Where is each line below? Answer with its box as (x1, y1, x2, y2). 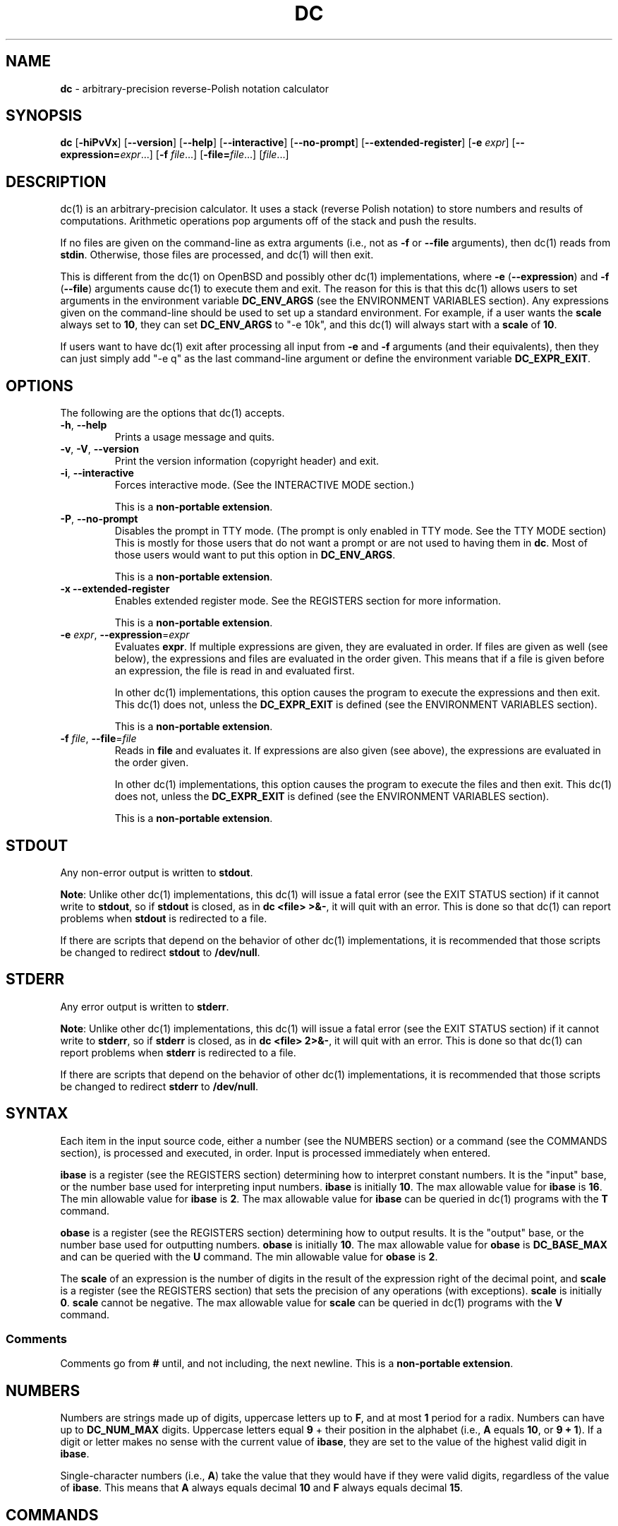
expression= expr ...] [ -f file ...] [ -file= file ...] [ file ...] (60, 148, 289, 161)
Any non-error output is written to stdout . (60, 866, 253, 878)
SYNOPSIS (6, 107, 83, 125)
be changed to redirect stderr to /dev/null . (60, 1080, 259, 1092)
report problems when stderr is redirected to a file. (60, 1046, 296, 1059)
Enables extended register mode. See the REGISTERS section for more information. (114, 595, 501, 607)
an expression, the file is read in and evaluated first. (114, 664, 355, 677)
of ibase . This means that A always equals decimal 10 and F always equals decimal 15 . (60, 1482, 464, 1494)
